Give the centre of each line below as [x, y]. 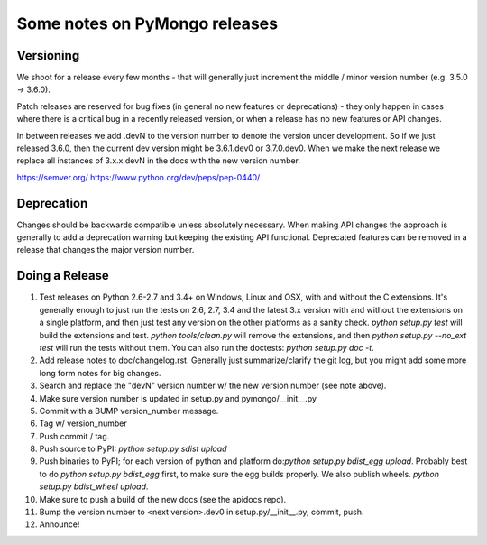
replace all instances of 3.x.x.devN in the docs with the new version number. [159, 161]
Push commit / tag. [74, 436]
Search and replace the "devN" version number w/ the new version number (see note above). [213, 386]
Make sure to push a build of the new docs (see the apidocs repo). [163, 499]
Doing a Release [63, 276]
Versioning [48, 55]
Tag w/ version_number [83, 423]
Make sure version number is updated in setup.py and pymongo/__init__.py [178, 398]
